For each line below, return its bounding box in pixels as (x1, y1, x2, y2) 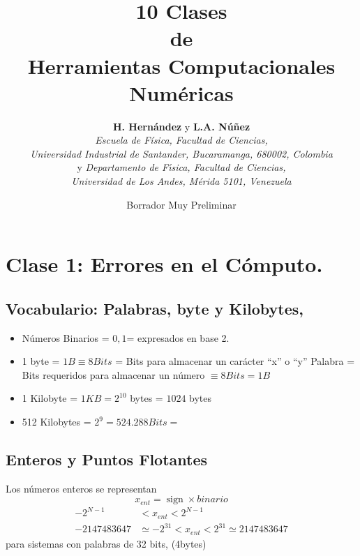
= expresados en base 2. (126, 330, 230, 345)
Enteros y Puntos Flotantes (6, 449, 208, 469)
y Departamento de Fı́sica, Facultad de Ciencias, (77, 160, 286, 174)
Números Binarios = (22, 330, 110, 345)
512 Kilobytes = (22, 414, 91, 429)
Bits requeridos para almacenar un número (22, 367, 205, 382)
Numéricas (129, 78, 234, 107)
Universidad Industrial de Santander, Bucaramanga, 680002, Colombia (30, 146, 333, 160)
